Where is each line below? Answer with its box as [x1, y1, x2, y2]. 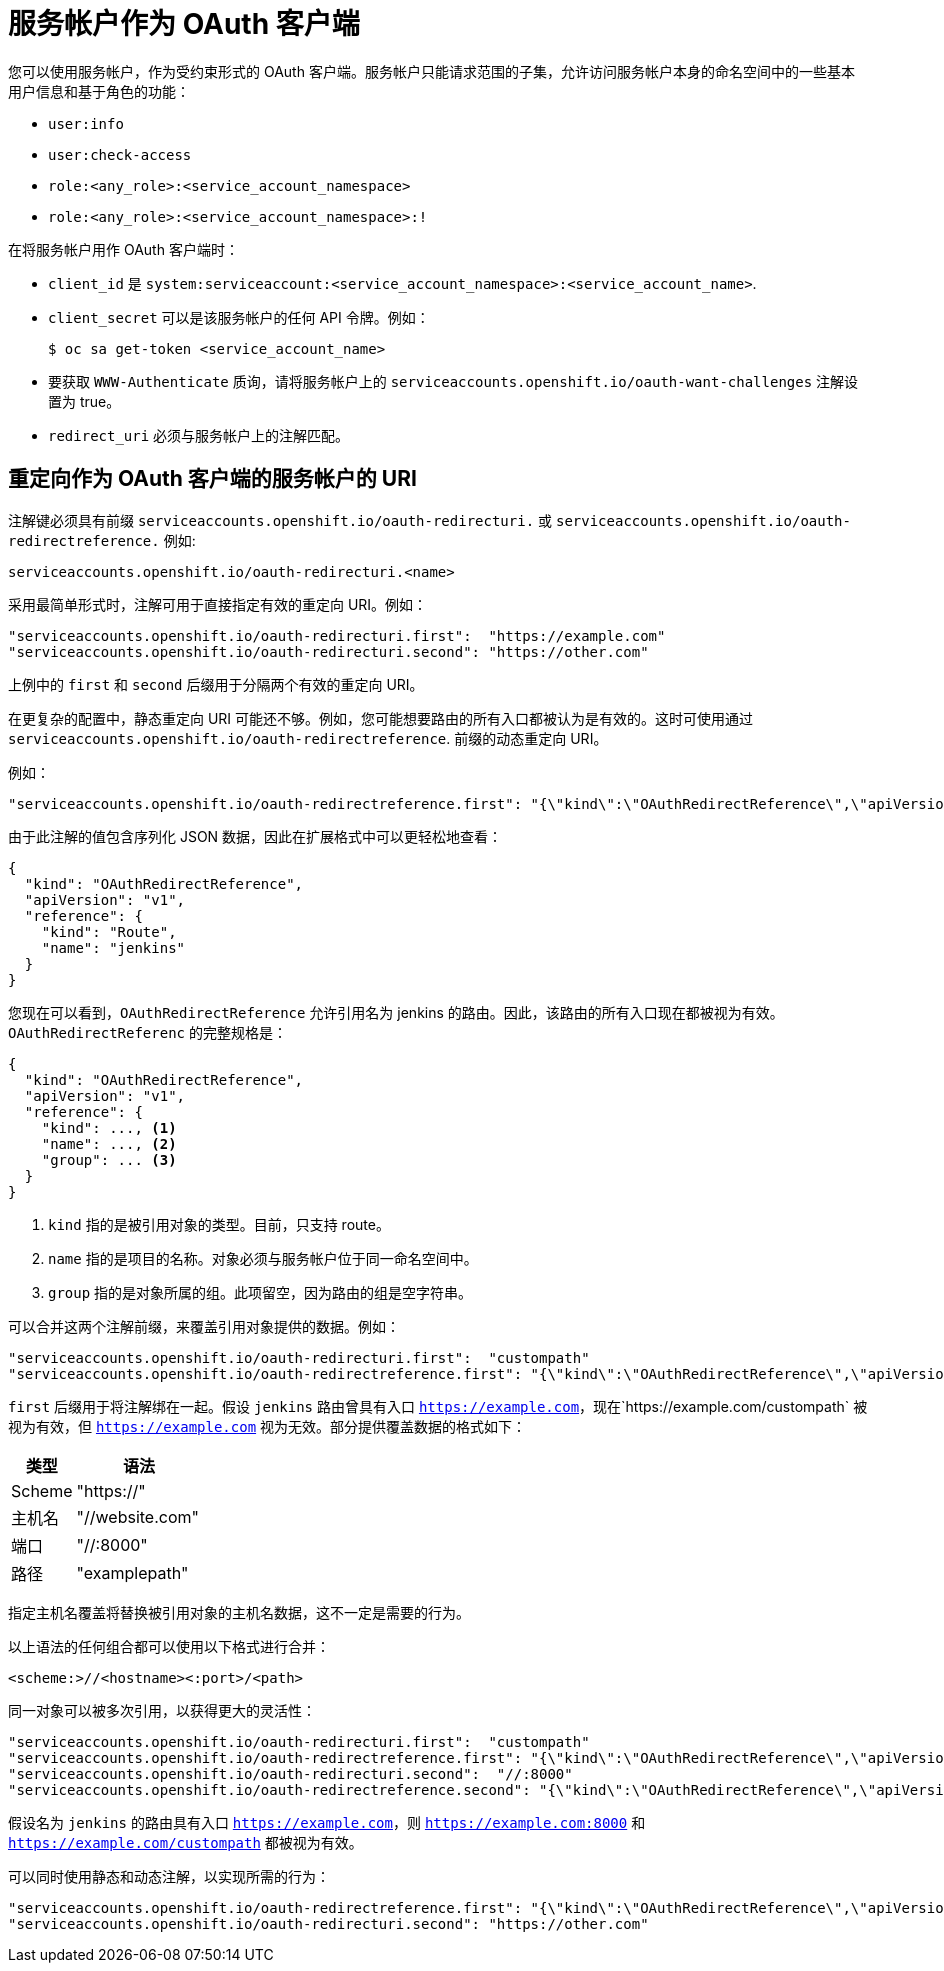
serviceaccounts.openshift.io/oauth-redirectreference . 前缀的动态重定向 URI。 [8, 729, 608, 747]
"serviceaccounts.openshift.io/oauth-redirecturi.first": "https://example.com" [8, 627, 666, 644]
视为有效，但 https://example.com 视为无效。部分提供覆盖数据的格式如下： [8, 1417, 527, 1435]
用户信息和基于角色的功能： [8, 82, 190, 100]
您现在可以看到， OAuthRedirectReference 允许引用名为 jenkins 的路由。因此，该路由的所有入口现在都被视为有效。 [8, 1003, 784, 1021]
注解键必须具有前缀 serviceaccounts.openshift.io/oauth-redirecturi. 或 [8, 511, 553, 529]
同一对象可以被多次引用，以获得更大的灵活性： [8, 1701, 316, 1719]
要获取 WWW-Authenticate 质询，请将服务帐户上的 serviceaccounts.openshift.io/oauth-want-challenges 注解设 [48, 372, 859, 390]
